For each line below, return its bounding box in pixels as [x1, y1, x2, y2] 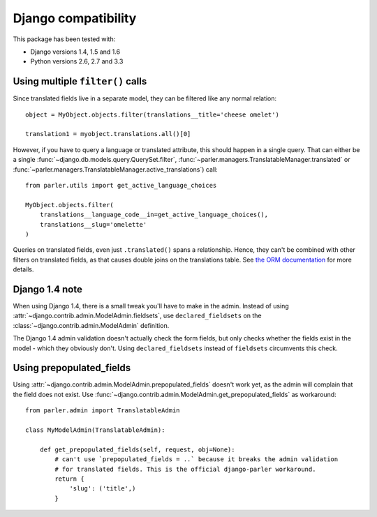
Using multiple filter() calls [13, 75, 147, 87]
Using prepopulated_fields [13, 362, 131, 374]
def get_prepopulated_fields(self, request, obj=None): [39, 445, 235, 454]
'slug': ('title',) [69, 485, 136, 493]
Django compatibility [13, 10, 137, 26]
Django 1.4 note [13, 283, 83, 295]
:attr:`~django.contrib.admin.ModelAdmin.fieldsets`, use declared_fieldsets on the [13, 311, 262, 320]
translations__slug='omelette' [39, 220, 147, 228]
